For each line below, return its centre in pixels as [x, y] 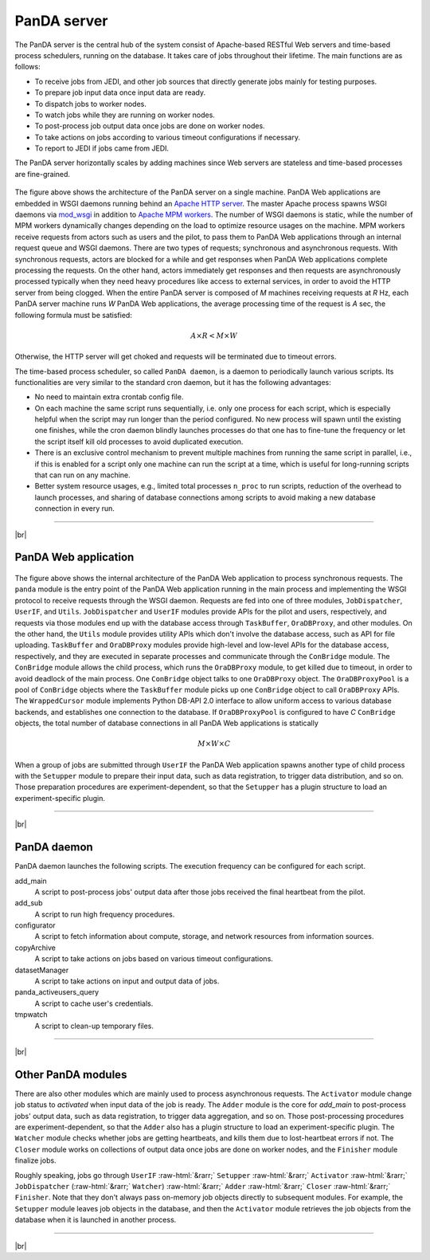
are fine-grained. [43, 174]
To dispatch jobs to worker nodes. [90, 104]
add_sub [29, 903]
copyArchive [35, 948]
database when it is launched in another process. [96, 1220]
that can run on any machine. [82, 475]
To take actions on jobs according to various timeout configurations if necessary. [167, 137]
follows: [27, 67]
